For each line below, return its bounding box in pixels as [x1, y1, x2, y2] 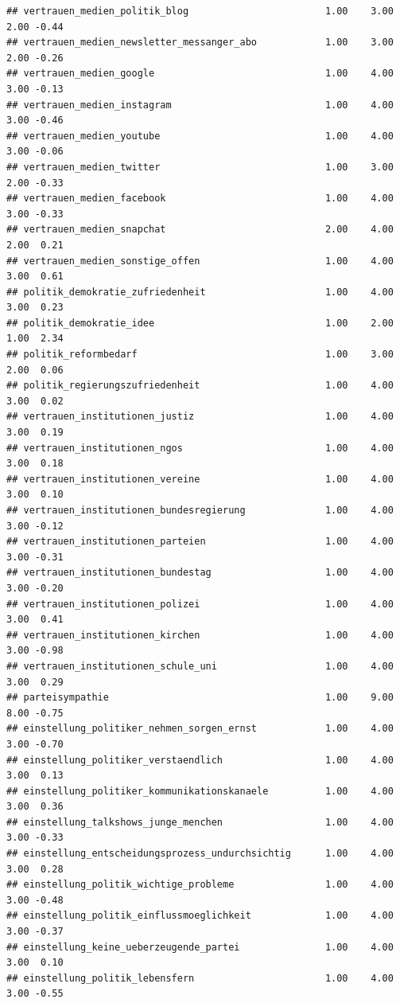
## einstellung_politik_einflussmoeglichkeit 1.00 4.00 [6, 910, 394, 922]
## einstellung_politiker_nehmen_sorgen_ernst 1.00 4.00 [6, 723, 394, 735]
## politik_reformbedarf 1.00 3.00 [6, 349, 394, 361]
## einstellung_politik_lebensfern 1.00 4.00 [6, 972, 394, 984]
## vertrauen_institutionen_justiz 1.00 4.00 [6, 411, 394, 423]
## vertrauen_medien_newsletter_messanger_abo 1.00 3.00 [6, 37, 394, 49]
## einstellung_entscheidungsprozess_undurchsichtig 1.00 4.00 [6, 848, 394, 860]
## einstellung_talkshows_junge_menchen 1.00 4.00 [6, 816, 394, 828]
